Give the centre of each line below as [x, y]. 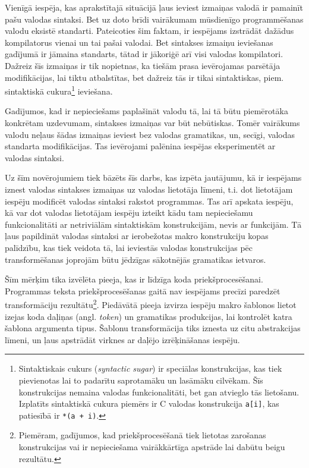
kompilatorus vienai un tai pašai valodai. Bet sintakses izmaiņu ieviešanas [139, 42]
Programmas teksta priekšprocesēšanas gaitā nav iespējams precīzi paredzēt [143, 290]
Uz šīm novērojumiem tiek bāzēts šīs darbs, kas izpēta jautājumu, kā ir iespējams [153, 178]
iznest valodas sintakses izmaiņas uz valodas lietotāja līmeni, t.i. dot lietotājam [149, 189]
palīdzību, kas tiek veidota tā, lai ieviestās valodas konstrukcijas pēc [129, 247]
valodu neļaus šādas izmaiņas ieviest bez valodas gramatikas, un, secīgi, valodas [150, 134]
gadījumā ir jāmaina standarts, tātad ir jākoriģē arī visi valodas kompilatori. [144, 54]
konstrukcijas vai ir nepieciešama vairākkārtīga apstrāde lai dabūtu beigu [152, 447]
